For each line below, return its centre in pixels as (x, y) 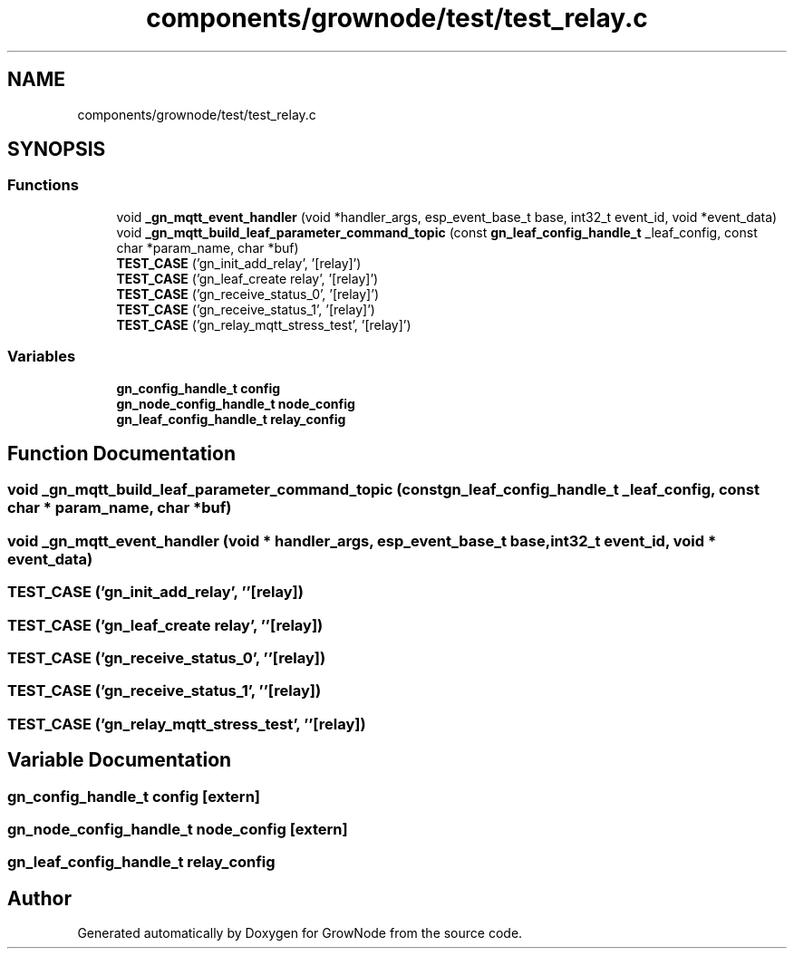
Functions (43, 185)
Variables (42, 357)
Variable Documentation (120, 760)
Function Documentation (121, 453)
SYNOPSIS (57, 150)
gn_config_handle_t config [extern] (134, 796)
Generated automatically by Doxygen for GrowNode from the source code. (300, 933)
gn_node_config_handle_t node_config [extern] (178, 829)
